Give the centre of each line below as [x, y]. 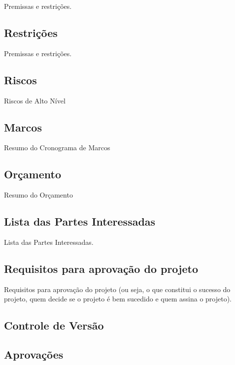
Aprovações [34, 354]
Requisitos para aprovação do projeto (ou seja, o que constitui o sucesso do [117, 289]
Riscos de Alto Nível [35, 100]
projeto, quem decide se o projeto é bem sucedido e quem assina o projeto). [118, 299]
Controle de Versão [54, 325]
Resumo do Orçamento [38, 195]
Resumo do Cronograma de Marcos [57, 148]
